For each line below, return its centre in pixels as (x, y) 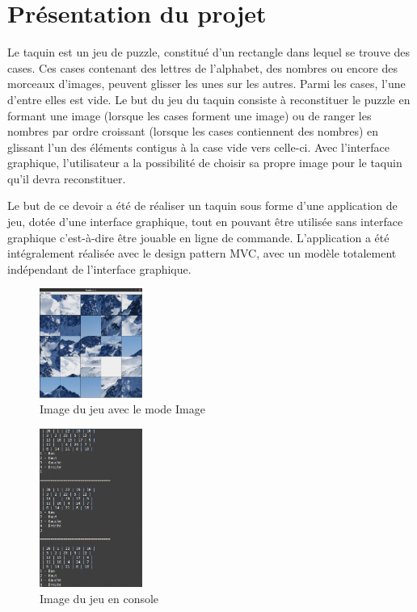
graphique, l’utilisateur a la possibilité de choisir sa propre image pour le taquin (205, 163)
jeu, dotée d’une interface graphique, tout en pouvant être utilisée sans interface (205, 222)
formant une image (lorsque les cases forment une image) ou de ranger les (190, 115)
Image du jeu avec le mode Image (122, 409)
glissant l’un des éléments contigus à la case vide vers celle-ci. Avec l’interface (199, 147)
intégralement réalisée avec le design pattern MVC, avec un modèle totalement (202, 253)
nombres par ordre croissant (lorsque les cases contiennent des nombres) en (193, 131)
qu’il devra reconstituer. (67, 178)
